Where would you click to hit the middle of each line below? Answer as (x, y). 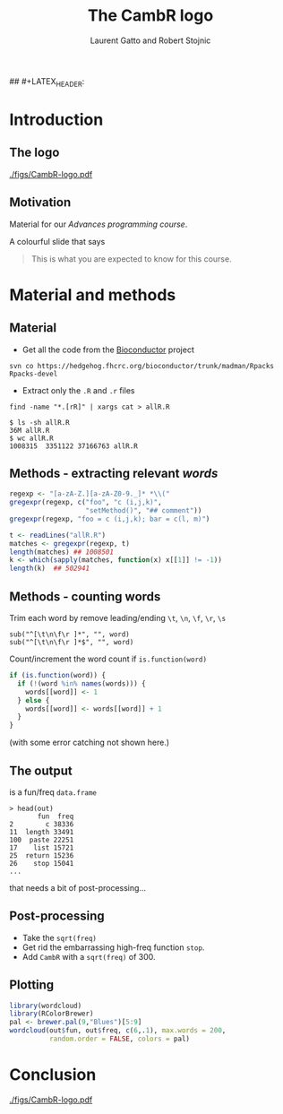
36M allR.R (30, 430)
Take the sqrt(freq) (59, 937)
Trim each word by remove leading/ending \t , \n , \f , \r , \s (118, 618)
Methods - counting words (85, 596)
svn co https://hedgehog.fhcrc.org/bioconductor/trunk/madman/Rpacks (142, 366)
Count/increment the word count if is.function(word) (108, 659)
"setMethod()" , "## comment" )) (144, 511)
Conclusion (53, 1075)
